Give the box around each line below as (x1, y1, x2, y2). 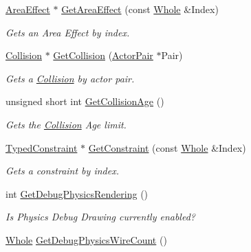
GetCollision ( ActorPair (53, 48, 153, 62)
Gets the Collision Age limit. (6, 117, 127, 131)
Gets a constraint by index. (6, 163, 119, 178)
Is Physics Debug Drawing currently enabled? (6, 209, 195, 224)
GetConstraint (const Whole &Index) (88, 140, 246, 154)
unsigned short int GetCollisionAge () (6, 94, 164, 108)
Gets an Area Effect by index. (6, 25, 130, 39)
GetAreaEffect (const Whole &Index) (61, 2, 219, 16)
